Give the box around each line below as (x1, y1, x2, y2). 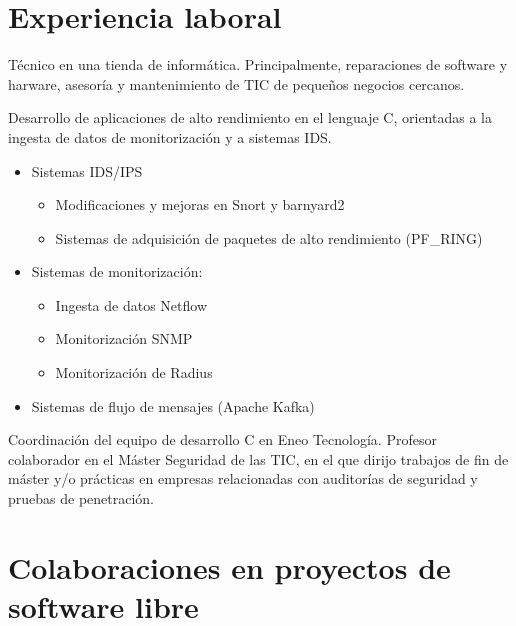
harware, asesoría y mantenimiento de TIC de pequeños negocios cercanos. (8, 73, 465, 94)
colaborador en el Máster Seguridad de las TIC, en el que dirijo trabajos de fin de (8, 448, 509, 469)
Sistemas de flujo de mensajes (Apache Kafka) (31, 395, 315, 416)
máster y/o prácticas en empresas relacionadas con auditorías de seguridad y (8, 468, 478, 489)
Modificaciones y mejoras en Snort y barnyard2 (55, 194, 345, 215)
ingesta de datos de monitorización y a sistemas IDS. (8, 126, 332, 147)
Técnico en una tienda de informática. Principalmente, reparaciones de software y (8, 54, 508, 75)
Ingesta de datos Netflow (55, 294, 208, 315)
